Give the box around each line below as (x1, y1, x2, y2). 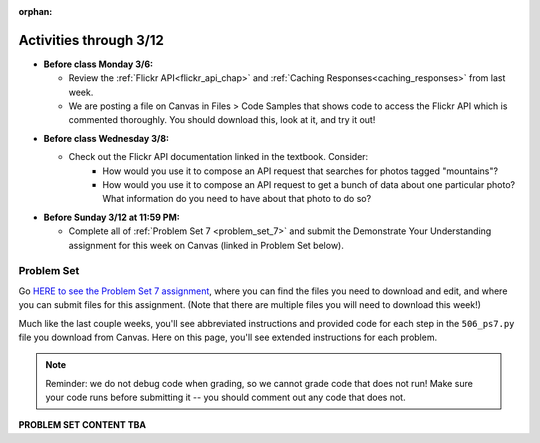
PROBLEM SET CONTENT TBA (18, 419, 147, 431)
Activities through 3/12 (18, 31, 164, 49)
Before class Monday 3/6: (43, 58, 154, 70)
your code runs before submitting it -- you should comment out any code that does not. (45, 391, 406, 404)
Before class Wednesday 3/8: (43, 132, 170, 144)
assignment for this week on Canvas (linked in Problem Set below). (68, 239, 344, 251)
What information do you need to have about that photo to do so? (102, 193, 372, 205)
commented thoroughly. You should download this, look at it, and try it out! (68, 114, 376, 126)
